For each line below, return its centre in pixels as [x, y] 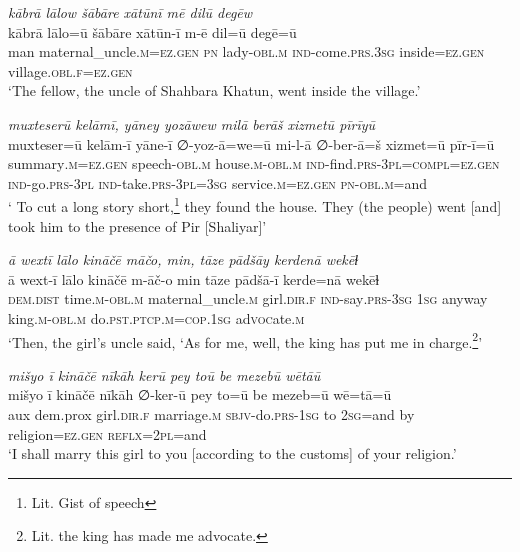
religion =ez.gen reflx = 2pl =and [107, 433]
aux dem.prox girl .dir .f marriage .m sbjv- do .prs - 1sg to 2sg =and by [211, 414]
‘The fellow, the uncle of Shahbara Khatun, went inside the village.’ [214, 90]
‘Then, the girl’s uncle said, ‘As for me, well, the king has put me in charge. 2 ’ [245, 340]
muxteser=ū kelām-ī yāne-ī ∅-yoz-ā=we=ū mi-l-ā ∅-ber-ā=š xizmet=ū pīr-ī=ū [251, 143]
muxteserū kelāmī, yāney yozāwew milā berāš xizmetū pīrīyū [192, 123]
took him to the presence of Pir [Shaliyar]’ [137, 225]
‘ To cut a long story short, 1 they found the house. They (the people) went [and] [255, 204]
